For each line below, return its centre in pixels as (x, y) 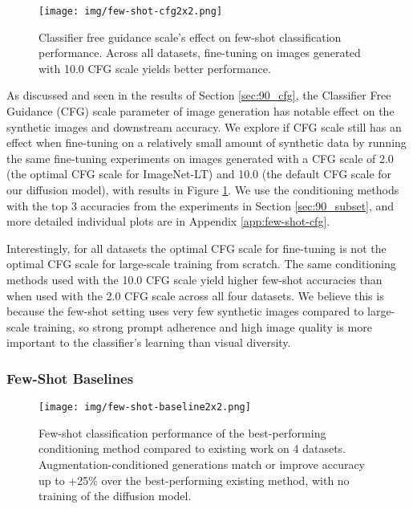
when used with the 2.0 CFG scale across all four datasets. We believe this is (195, 295)
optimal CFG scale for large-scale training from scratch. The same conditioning (201, 264)
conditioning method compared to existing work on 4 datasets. (192, 448)
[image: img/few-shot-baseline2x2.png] (145, 407)
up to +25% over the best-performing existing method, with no (194, 480)
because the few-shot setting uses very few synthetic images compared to (185, 311)
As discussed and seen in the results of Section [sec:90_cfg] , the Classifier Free (199, 95)
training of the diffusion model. (115, 496)
